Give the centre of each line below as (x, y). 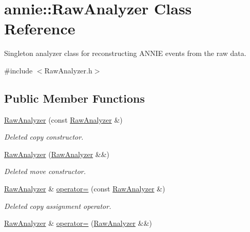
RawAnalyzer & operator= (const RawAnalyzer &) (85, 189)
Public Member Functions (74, 98)
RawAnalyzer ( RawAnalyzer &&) (57, 154)
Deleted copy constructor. (44, 137)
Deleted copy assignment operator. (58, 206)
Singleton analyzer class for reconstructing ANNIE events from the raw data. (125, 53)
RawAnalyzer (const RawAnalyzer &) (63, 119)
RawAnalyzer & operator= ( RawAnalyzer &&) (78, 223)
